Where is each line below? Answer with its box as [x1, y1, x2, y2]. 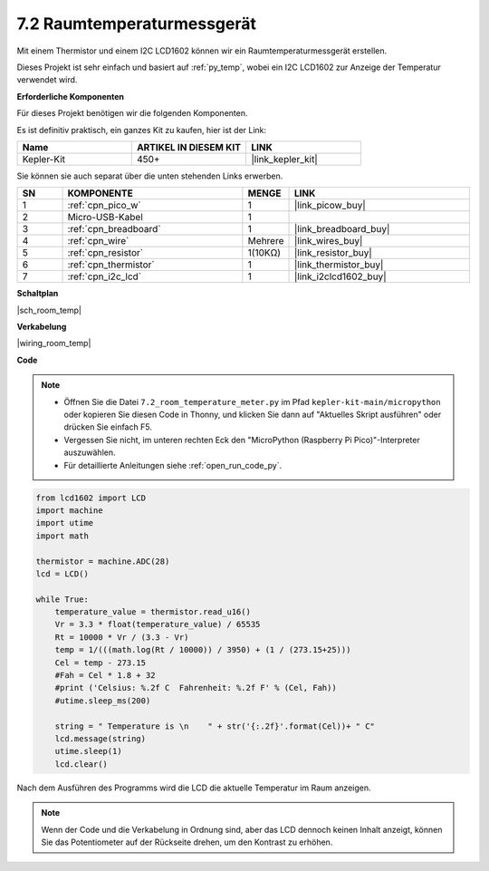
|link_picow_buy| [293, 199, 366, 212]
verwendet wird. [16, 74, 78, 85]
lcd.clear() [54, 759, 109, 769]
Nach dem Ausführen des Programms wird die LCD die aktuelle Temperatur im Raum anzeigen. [16, 782, 371, 793]
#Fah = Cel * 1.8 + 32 [54, 671, 156, 681]
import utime [35, 518, 94, 528]
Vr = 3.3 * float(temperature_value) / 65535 [54, 619, 261, 630]
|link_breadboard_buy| [293, 223, 390, 236]
